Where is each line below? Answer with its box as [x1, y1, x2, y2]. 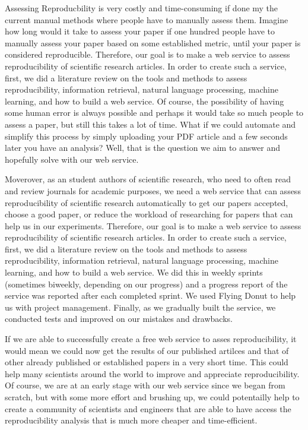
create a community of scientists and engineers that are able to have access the [5, 402, 291, 415]
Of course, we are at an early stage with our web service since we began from [5, 379, 285, 391]
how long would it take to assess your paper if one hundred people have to [5, 25, 275, 37]
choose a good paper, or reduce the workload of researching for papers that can [5, 208, 293, 220]
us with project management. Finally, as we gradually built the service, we [5, 301, 276, 313]
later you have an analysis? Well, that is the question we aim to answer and [5, 141, 280, 154]
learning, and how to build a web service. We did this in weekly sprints [5, 266, 263, 279]
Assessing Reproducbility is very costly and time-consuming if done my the [5, 2, 278, 14]
